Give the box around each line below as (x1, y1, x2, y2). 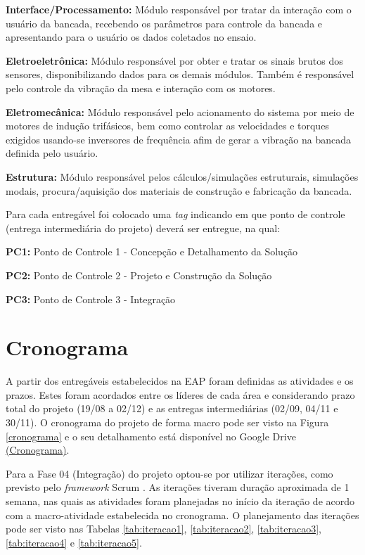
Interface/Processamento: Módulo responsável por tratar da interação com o (6, 2, 352, 16)
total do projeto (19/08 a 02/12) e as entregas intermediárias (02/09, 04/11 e (6, 401, 338, 416)
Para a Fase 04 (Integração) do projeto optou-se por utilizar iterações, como (6, 466, 333, 480)
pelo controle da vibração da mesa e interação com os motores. (6, 80, 276, 95)
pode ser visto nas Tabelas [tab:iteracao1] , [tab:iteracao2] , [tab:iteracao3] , (6, 521, 321, 536)
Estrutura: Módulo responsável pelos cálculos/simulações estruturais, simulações (6, 169, 359, 184)
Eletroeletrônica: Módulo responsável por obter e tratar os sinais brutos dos (6, 53, 343, 68)
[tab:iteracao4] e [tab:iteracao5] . (6, 535, 142, 549)
